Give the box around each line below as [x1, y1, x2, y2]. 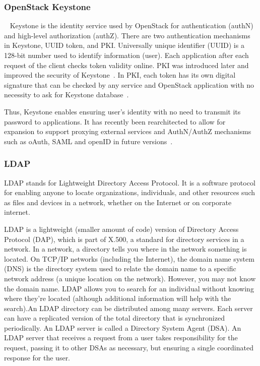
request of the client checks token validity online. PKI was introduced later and [4, 59, 249, 70]
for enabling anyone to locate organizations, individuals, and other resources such [4, 187, 255, 198]
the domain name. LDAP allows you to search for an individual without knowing [4, 283, 254, 293]
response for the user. [4, 352, 71, 362]
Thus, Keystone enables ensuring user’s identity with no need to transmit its [4, 106, 241, 116]
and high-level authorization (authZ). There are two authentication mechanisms [4, 30, 250, 40]
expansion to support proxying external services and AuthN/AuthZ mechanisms [4, 126, 251, 137]
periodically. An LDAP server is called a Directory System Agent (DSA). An [4, 322, 241, 333]
